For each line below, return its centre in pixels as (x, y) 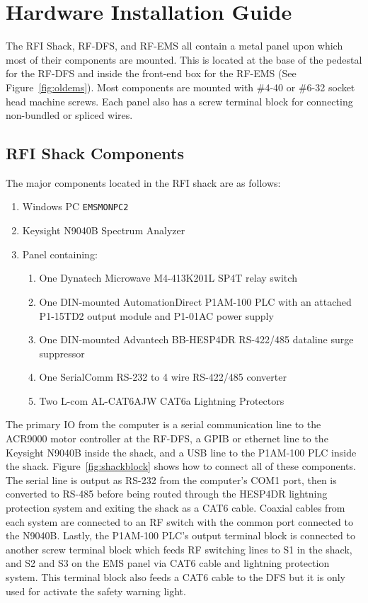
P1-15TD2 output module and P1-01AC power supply (156, 315)
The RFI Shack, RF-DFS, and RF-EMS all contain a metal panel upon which (174, 46)
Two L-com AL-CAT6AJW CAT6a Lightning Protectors (162, 400)
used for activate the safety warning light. (96, 591)
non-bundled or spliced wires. (69, 115)
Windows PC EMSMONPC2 (75, 206)
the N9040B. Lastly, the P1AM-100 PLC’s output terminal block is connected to (180, 535)
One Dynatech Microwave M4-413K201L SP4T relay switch (168, 278)
